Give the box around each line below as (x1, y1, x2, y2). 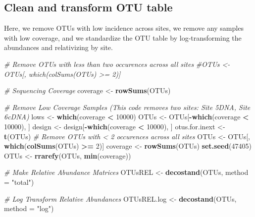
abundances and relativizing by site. (4, 42, 113, 53)
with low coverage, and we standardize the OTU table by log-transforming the (4, 32, 242, 43)
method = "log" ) (4, 203, 54, 214)
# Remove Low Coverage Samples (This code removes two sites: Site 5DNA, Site (4, 102, 251, 112)
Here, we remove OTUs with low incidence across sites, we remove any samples (4, 23, 244, 33)
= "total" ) (4, 176, 34, 187)
